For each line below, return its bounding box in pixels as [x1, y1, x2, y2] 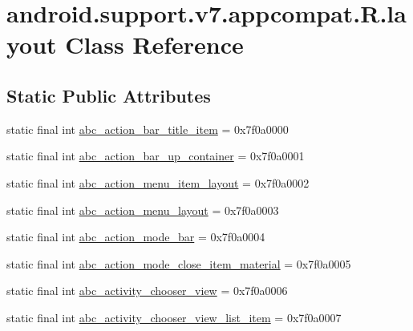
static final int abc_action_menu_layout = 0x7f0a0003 [6, 201, 279, 218]
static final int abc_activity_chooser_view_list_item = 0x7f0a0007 [6, 309, 342, 325]
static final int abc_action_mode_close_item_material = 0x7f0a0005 [6, 255, 351, 272]
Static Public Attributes [6, 83, 211, 107]
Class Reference [65, 28, 244, 61]
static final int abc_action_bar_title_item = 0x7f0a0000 [6, 120, 289, 137]
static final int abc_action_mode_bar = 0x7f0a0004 [6, 228, 265, 245]
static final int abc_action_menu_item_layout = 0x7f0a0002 [6, 174, 310, 191]
